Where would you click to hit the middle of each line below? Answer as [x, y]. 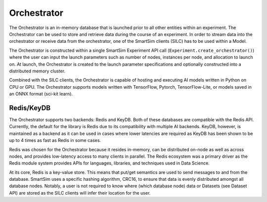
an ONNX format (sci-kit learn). [41, 94]
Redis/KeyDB [30, 108]
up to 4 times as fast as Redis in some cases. [55, 140]
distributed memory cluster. [37, 71]
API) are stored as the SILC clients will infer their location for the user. [80, 193]
